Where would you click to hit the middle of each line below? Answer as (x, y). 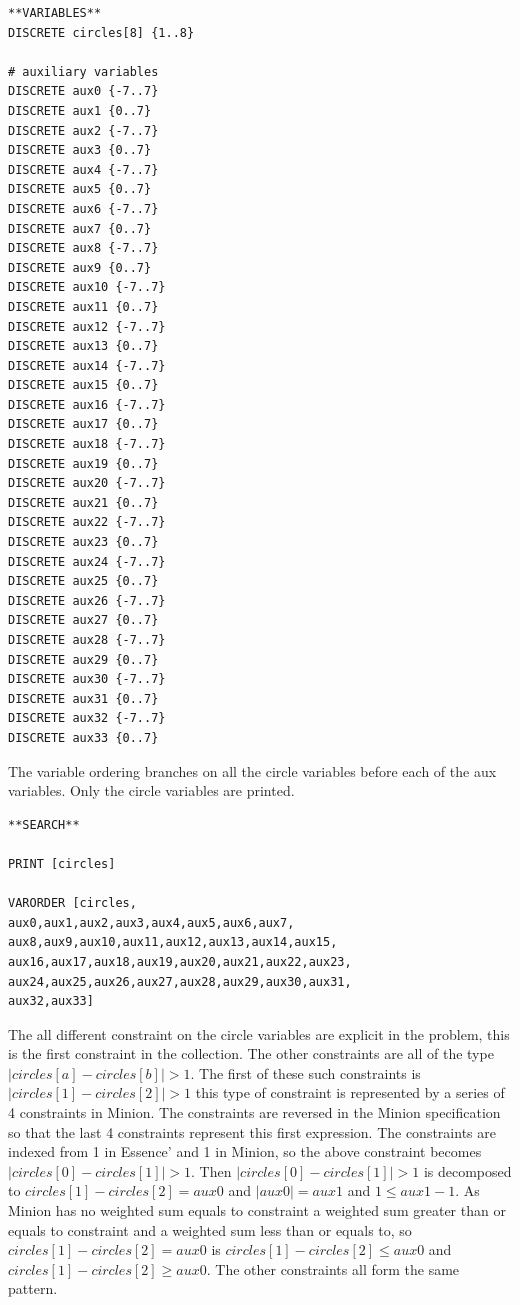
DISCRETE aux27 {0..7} (83, 620)
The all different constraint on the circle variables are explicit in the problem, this (259, 1033)
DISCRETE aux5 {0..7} (80, 189)
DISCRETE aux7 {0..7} (80, 228)
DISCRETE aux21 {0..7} (83, 502)
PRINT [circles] (62, 863)
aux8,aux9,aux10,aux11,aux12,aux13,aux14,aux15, (173, 942)
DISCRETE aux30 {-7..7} (87, 679)
